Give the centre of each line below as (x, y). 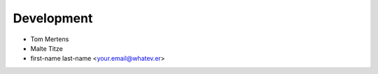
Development (53, 18)
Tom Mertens (50, 39)
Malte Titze (47, 48)
